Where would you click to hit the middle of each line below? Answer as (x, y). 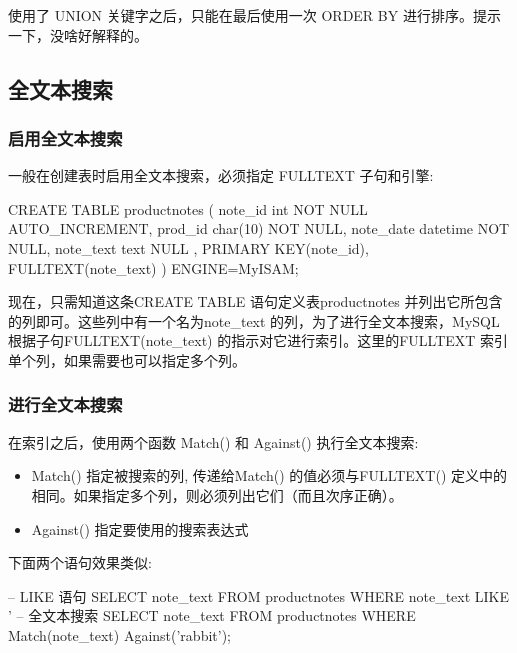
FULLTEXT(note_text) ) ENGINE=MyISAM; (153, 267)
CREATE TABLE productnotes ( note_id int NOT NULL (188, 208)
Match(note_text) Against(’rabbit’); (119, 634)
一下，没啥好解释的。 (78, 34)
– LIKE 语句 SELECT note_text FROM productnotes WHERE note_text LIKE (259, 595)
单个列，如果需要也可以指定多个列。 (127, 359)
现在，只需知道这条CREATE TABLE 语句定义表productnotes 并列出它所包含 (255, 301)
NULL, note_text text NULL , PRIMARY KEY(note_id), (188, 247)
